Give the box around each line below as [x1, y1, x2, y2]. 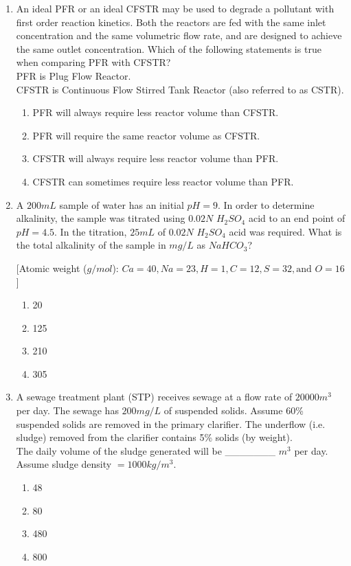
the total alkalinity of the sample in [16, 238, 166, 252]
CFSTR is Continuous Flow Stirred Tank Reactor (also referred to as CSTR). [16, 82, 344, 96]
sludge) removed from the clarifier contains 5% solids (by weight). [16, 430, 293, 444]
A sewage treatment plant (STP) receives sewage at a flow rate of [16, 389, 293, 404]
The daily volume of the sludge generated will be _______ [16, 443, 276, 457]
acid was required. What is [229, 224, 342, 238]
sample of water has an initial [59, 197, 184, 212]
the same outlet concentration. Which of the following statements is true [16, 41, 321, 56]
